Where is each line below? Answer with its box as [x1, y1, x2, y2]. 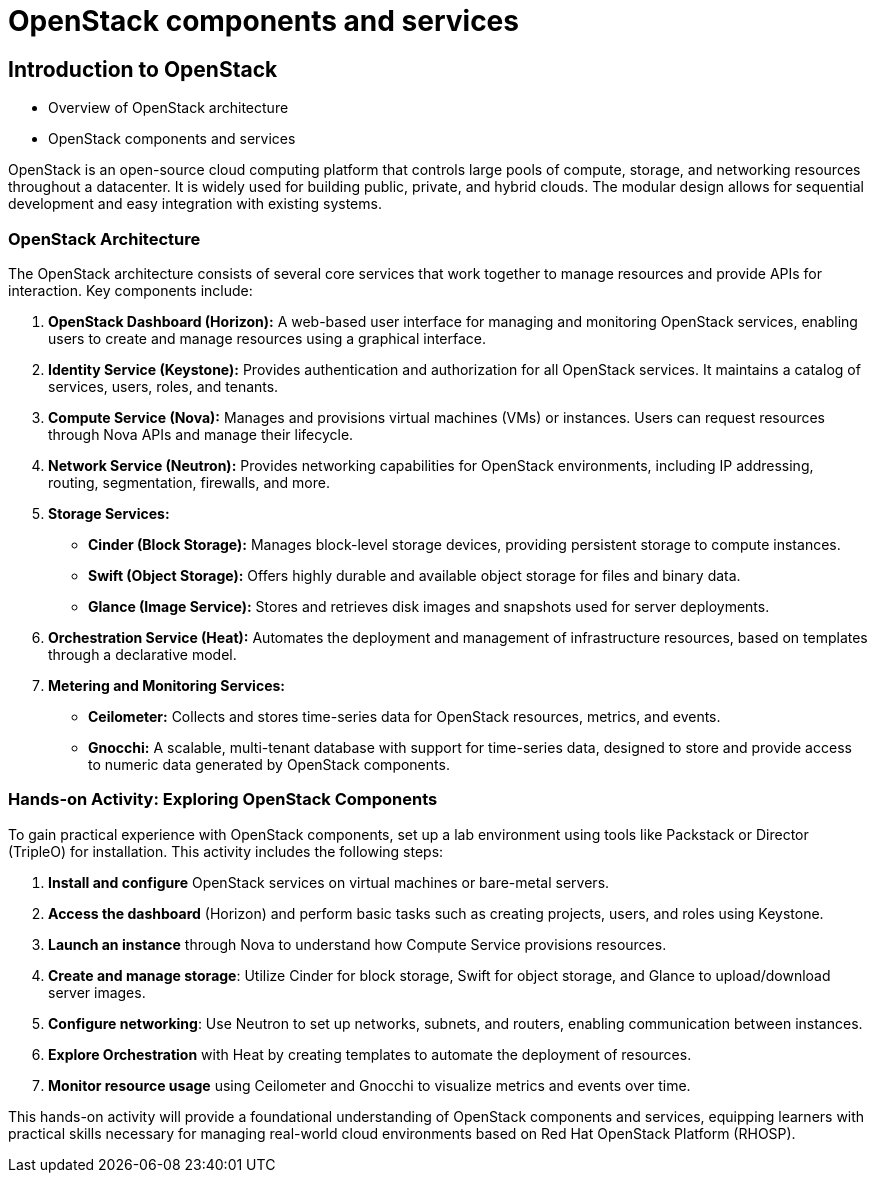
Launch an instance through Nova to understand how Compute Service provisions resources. [48, 935, 667, 953]
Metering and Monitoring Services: [48, 676, 285, 694]
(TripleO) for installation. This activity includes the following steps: [8, 842, 444, 860]
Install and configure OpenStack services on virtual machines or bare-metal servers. [48, 873, 610, 891]
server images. [48, 983, 146, 1001]
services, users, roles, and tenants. [48, 377, 279, 395]
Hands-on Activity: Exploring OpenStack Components [8, 789, 438, 810]
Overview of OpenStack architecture [48, 99, 289, 117]
